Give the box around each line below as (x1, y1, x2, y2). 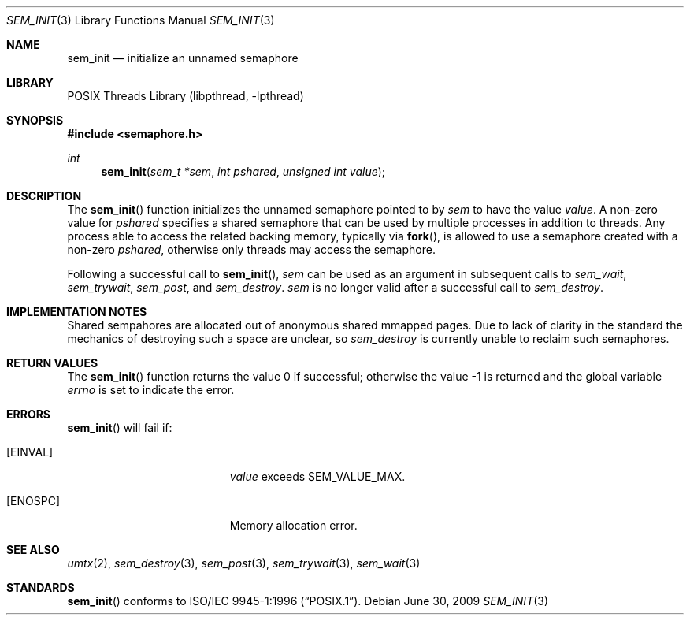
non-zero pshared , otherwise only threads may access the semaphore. (67, 243, 436, 256)
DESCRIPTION (6, 189, 82, 203)
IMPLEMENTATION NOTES (6, 305, 147, 318)
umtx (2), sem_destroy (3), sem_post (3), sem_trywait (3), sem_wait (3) (67, 556, 421, 570)
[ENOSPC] (6, 494, 61, 508)
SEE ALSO (6, 543, 60, 556)
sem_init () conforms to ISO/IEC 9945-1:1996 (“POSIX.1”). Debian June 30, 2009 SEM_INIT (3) (67, 594, 549, 608)
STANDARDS (6, 581, 75, 594)
